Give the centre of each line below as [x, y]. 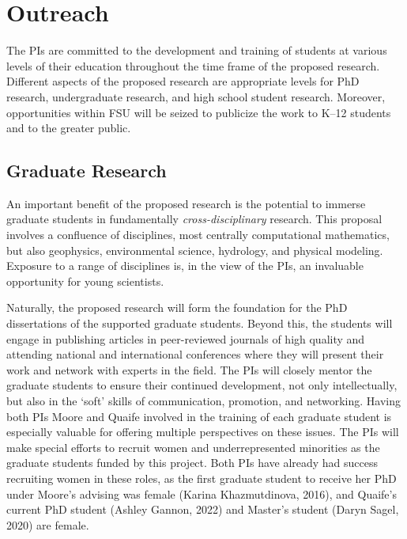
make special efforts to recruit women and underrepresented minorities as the [193, 447]
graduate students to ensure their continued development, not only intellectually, [202, 385]
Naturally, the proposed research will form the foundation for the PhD [177, 307]
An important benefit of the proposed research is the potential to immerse [186, 203]
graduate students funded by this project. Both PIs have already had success [192, 463]
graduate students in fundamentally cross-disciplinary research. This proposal [194, 219]
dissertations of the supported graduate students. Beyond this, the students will [200, 323]
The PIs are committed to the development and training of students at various [197, 50]
